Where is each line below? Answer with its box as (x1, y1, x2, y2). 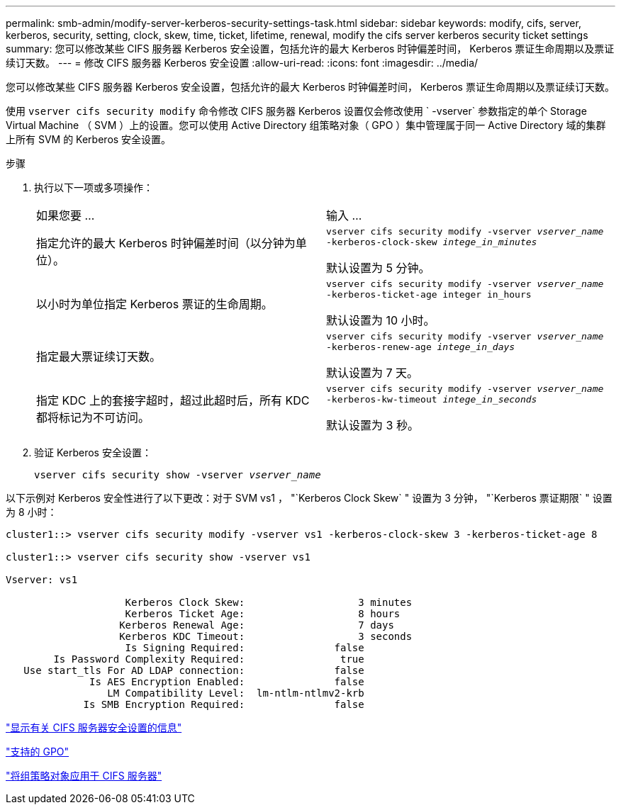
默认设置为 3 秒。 (326, 418, 419, 432)
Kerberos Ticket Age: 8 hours (125, 608, 401, 619)
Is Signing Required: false (125, 642, 364, 653)
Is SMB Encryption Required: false (83, 699, 364, 710)
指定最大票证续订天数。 (36, 349, 162, 364)
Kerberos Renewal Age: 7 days (119, 619, 394, 631)
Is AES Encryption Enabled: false (89, 676, 364, 687)
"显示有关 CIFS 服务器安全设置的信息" (6, 721, 182, 733)
